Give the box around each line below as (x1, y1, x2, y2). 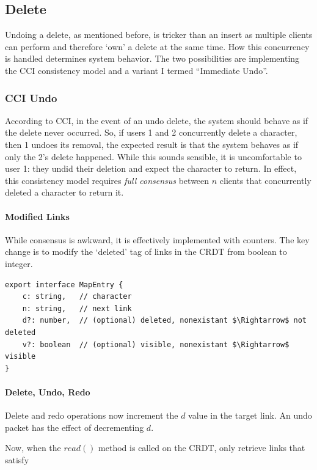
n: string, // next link (22, 304, 132, 313)
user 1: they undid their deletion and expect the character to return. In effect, (5, 162, 297, 175)
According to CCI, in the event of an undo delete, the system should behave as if (5, 114, 308, 127)
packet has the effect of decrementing (5, 420, 144, 433)
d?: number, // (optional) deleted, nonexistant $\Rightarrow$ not (22, 316, 307, 325)
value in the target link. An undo (188, 409, 312, 422)
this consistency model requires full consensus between (5, 174, 210, 186)
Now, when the (5, 441, 61, 454)
